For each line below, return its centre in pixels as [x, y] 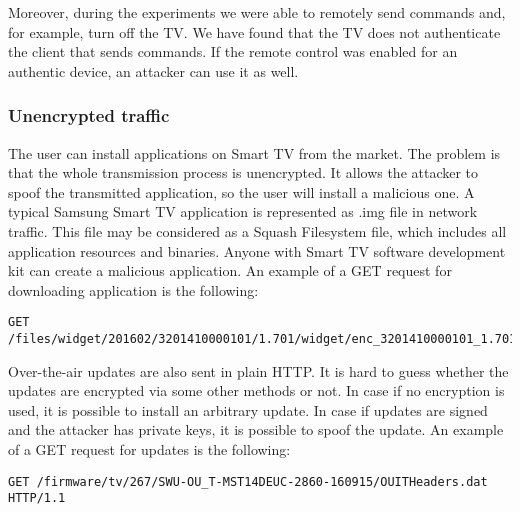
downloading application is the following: [133, 289]
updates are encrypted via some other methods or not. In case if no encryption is [256, 390]
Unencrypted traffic [89, 115]
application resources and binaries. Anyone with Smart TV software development [257, 250]
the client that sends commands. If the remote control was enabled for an [233, 51]
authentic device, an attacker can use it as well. [153, 70]
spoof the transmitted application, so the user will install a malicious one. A [241, 191]
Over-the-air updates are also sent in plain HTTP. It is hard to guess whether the [258, 370]
